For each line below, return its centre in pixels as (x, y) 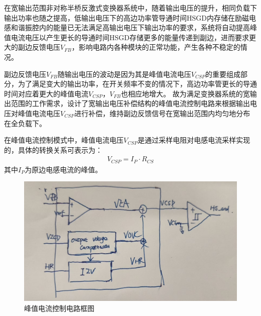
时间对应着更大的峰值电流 (46, 93)
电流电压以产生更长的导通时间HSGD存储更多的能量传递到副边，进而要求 (130, 37)
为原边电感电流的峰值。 (63, 169)
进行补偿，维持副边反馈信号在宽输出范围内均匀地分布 (162, 113)
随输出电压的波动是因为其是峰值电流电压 (124, 74)
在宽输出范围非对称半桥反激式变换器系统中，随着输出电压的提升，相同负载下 (130, 8)
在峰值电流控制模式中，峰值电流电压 (64, 140)
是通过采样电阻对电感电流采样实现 (194, 140)
